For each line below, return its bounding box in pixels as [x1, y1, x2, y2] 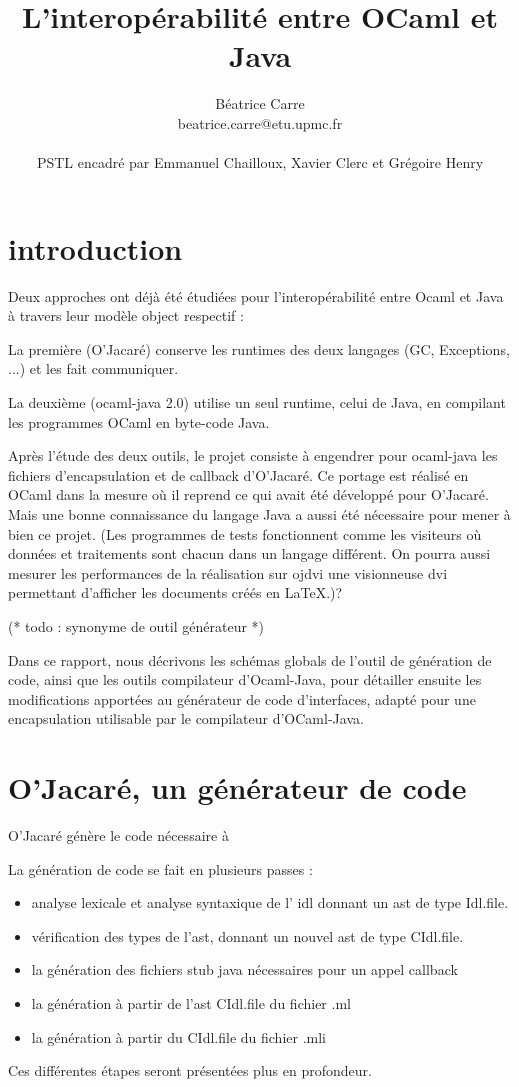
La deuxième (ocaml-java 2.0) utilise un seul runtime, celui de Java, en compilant [8, 392, 506, 412]
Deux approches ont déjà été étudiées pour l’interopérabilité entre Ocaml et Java [8, 285, 504, 306]
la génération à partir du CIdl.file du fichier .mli [31, 1026, 326, 1047]
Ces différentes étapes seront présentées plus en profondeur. [8, 1060, 372, 1081]
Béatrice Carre [215, 93, 305, 114]
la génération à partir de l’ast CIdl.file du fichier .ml [31, 993, 351, 1013]
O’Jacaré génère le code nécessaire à [8, 825, 229, 846]
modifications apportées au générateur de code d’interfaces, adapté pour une [8, 688, 476, 709]
